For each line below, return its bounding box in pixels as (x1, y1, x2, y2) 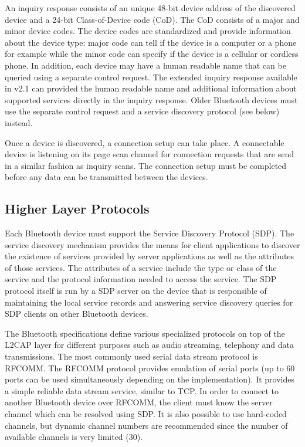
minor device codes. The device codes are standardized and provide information (5, 25, 291, 37)
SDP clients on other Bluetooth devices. (5, 307, 148, 320)
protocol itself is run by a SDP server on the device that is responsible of (5, 285, 267, 297)
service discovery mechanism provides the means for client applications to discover (5, 238, 300, 250)
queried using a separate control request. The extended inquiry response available (5, 70, 297, 83)
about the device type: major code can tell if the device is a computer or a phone (5, 36, 297, 48)
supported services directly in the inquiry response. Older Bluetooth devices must (5, 93, 298, 106)
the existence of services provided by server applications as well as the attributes (5, 250, 294, 262)
